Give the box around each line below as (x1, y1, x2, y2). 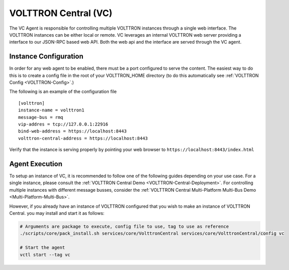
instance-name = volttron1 (18, 107, 85, 113)
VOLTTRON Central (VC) (9, 8, 113, 19)
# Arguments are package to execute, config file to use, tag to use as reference (20, 223, 229, 229)
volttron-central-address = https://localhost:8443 (18, 136, 148, 141)
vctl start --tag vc (20, 251, 70, 257)
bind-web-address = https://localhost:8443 (18, 128, 127, 134)
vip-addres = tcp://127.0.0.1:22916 (18, 121, 108, 127)
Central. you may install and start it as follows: (9, 210, 105, 216)
